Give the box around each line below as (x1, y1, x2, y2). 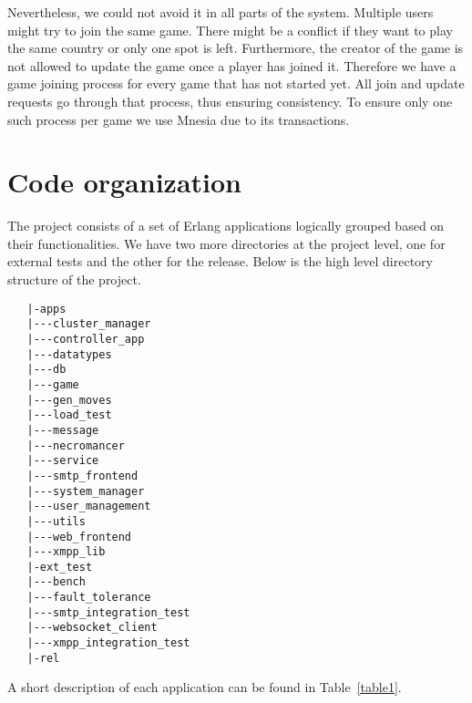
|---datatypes (26, 347, 112, 361)
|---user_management (26, 500, 151, 513)
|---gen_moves (26, 393, 112, 407)
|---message (26, 423, 99, 437)
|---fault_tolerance (26, 591, 151, 605)
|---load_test (26, 408, 112, 422)
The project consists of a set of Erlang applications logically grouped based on (7, 216, 445, 235)
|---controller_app (26, 332, 145, 346)
